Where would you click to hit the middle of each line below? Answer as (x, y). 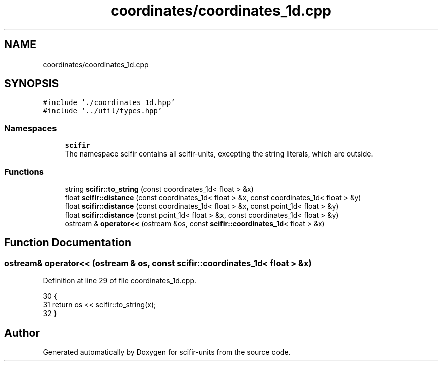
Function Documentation (68, 243)
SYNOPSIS (32, 84)
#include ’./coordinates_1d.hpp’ (109, 103)
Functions (24, 171)
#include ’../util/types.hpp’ (103, 111)
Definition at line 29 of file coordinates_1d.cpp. (120, 281)
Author (22, 333)
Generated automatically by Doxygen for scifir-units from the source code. (167, 352)
